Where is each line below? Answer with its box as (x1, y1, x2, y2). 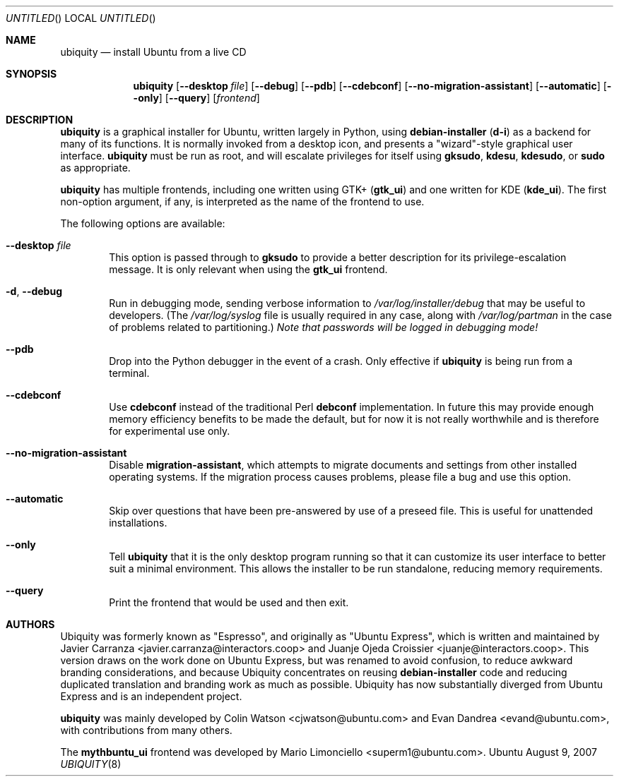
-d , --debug (6, 285, 63, 297)
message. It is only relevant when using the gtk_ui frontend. (109, 263, 388, 275)
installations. (109, 517, 167, 529)
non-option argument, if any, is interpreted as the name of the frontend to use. (60, 195, 425, 207)
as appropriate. (60, 162, 131, 174)
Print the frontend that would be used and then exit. (109, 596, 349, 608)
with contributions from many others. (60, 724, 232, 736)
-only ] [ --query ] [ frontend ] (133, 92, 260, 104)
